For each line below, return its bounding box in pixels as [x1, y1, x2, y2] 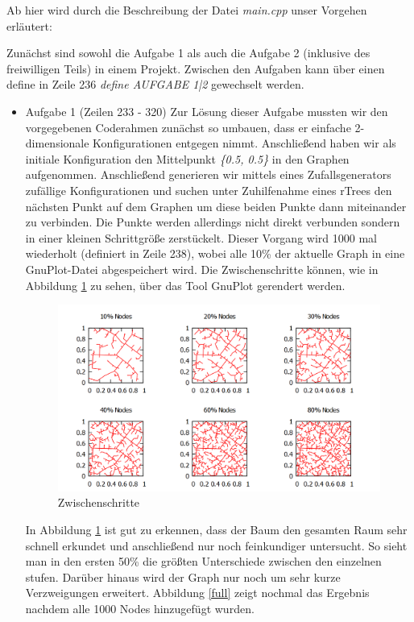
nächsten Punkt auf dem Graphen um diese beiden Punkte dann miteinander [25, 197, 407, 214]
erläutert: [6, 17, 52, 34]
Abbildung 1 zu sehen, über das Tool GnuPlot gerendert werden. [25, 276, 346, 293]
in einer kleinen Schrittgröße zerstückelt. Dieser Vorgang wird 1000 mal [25, 229, 377, 246]
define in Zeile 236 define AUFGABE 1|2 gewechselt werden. [6, 76, 304, 93]
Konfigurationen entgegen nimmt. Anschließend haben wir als [93, 135, 396, 151]
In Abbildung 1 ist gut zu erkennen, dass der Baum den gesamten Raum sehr [25, 521, 408, 538]
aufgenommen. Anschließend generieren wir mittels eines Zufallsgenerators [25, 166, 391, 183]
